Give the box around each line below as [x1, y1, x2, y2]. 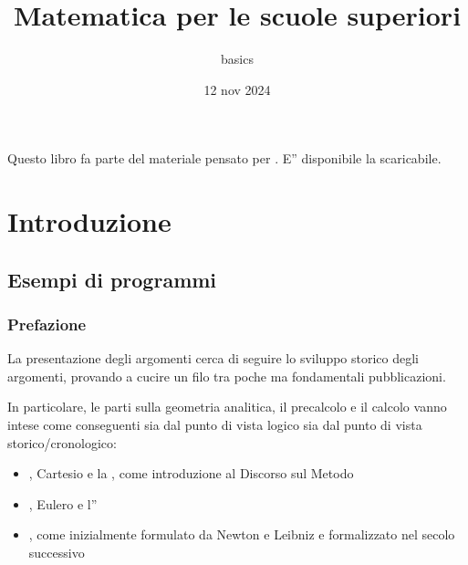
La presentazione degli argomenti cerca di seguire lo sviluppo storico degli [7, 349, 420, 368]
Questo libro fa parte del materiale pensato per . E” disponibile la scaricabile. [7, 149, 442, 168]
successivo [28, 543, 85, 562]
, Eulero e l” [28, 494, 98, 513]
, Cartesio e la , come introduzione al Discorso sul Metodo [28, 464, 354, 483]
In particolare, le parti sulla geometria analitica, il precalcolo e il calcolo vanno [7, 397, 447, 416]
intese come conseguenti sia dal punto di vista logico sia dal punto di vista [7, 415, 422, 434]
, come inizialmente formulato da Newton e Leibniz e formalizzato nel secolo [28, 525, 455, 544]
